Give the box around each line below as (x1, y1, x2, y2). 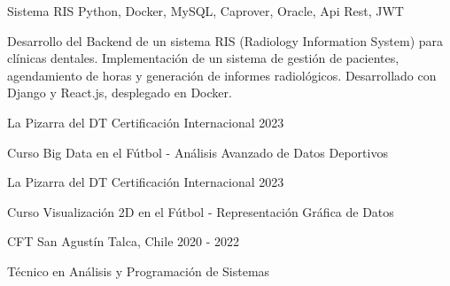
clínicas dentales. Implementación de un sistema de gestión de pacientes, (7, 49, 400, 67)
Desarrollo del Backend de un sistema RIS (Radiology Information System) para (7, 31, 444, 50)
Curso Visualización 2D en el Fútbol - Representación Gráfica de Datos (7, 202, 394, 220)
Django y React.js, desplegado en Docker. (7, 83, 232, 102)
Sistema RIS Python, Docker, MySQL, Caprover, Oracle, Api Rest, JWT (7, 2, 404, 19)
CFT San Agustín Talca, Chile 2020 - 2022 (7, 232, 240, 251)
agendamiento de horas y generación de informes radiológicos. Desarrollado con (7, 66, 437, 84)
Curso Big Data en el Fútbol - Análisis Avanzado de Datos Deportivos (7, 143, 388, 161)
